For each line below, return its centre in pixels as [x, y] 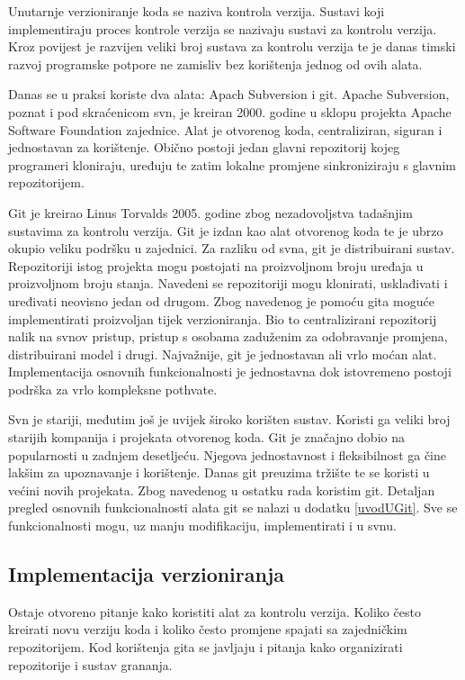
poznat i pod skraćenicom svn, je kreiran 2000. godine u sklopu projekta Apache [230, 111]
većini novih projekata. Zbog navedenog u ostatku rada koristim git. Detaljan [222, 490]
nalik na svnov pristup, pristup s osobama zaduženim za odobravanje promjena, [228, 336]
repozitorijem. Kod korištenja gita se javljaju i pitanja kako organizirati [206, 647]
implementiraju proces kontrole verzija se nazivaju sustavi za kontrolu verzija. [223, 28]
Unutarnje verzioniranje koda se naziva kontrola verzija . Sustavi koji [197, 11]
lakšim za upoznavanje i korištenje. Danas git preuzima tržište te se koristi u [219, 472]
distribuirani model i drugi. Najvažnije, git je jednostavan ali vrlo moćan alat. [223, 354]
